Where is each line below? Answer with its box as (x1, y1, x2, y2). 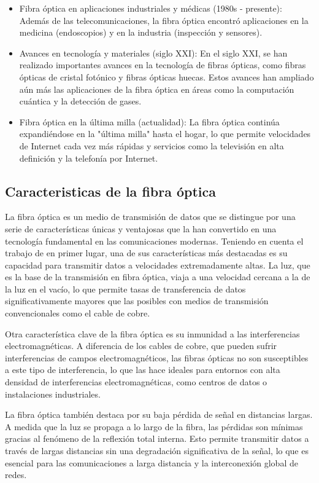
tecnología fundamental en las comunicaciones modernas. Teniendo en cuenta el (5, 234, 304, 247)
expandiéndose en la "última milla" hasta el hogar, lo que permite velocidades (19, 127, 311, 140)
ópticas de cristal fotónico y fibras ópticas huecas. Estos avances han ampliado (19, 70, 314, 83)
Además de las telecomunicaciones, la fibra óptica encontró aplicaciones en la (19, 14, 309, 26)
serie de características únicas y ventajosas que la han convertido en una (5, 222, 277, 235)
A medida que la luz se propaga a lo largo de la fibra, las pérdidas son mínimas (5, 420, 303, 433)
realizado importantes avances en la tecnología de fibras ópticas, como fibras (19, 58, 306, 71)
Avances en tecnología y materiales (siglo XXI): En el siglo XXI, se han (19, 46, 288, 59)
